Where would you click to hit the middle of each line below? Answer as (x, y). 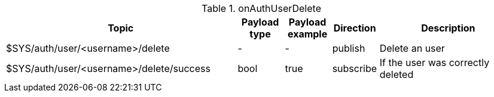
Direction (355, 28)
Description (448, 28)
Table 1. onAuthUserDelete (261, 8)
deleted (397, 74)
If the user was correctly (434, 62)
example (307, 34)
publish (349, 48)
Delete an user (412, 48)
